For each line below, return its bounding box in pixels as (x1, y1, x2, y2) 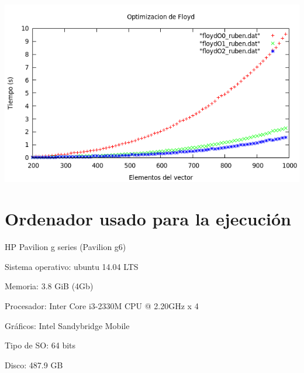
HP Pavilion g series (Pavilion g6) (5, 241, 126, 253)
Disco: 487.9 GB (5, 358, 63, 371)
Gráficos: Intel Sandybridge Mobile (5, 319, 130, 331)
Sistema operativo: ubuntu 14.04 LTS (5, 260, 139, 272)
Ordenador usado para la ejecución (5, 207, 291, 231)
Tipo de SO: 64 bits (5, 339, 76, 351)
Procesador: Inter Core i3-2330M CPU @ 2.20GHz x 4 (5, 300, 199, 312)
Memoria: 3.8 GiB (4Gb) (5, 280, 94, 292)
